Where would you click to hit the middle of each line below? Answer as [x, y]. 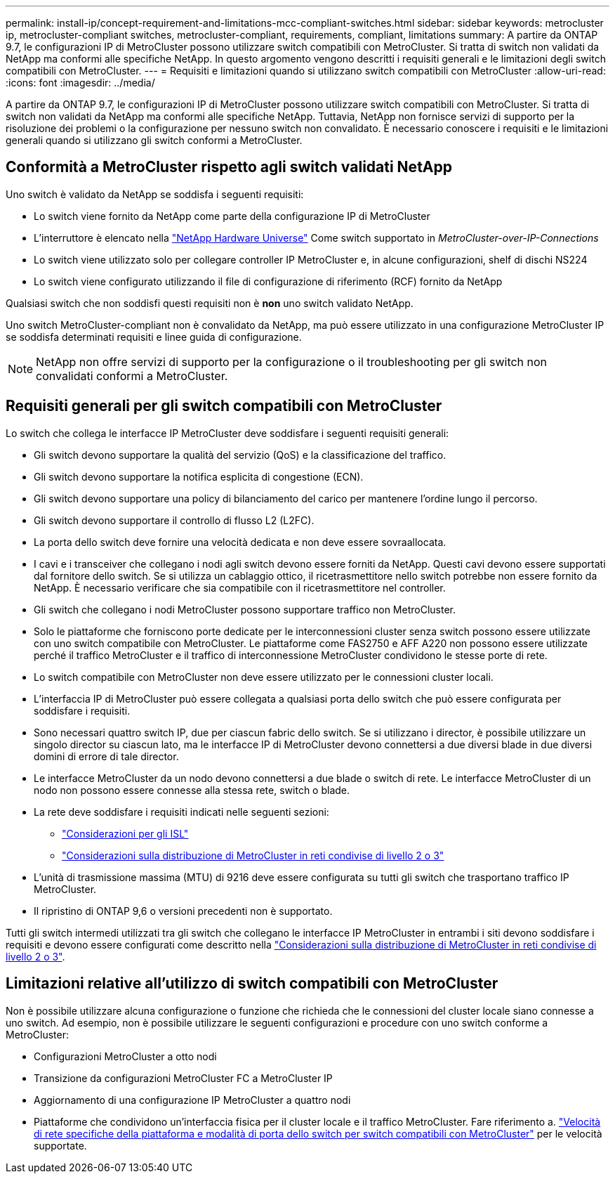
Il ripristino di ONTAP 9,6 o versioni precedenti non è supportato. [183, 911]
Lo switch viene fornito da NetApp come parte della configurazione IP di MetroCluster [232, 216]
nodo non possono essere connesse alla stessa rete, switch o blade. [192, 790]
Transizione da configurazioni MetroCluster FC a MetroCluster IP [183, 1078]
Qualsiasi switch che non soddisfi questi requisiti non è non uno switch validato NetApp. [210, 303]
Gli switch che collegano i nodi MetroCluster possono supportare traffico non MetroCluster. [245, 609]
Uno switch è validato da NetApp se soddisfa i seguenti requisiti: [155, 194]
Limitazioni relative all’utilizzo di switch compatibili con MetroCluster [252, 984]
